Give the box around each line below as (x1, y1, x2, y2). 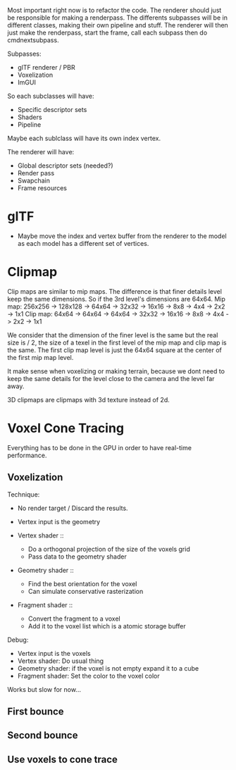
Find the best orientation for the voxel (27, 579, 137, 588)
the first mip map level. (7, 353, 74, 361)
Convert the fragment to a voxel (27, 614, 121, 623)
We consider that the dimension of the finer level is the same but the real (7, 330, 218, 339)
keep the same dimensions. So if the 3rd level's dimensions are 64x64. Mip (7, 294, 225, 303)
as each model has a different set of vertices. (17, 239, 149, 247)
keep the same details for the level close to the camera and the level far (7, 374, 215, 383)
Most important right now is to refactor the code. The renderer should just (7, 6, 222, 14)
